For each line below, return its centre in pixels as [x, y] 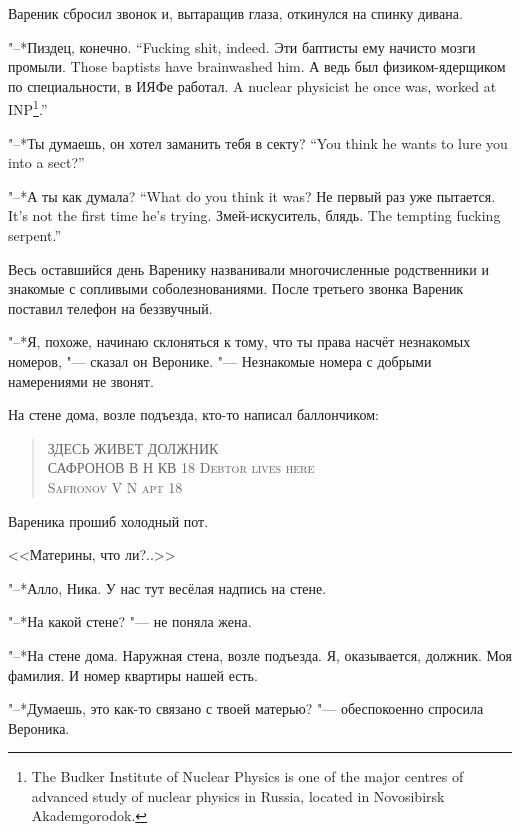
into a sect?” [46, 162]
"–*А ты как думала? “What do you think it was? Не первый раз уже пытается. [252, 195]
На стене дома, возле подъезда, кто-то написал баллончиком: [193, 414]
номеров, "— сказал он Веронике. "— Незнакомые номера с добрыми [220, 360]
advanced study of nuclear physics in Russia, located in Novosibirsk [238, 795]
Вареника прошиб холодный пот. [108, 520]
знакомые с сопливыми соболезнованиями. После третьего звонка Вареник [236, 288]
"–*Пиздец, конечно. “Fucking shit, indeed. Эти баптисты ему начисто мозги [242, 46]
